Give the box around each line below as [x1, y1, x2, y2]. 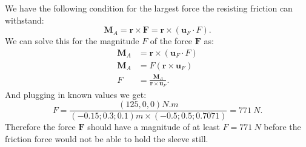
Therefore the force [5, 120, 76, 133]
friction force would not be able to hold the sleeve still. [5, 132, 208, 145]
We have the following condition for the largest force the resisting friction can [5, 2, 293, 14]
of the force [150, 34, 193, 47]
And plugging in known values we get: [5, 88, 147, 100]
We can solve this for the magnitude [5, 34, 139, 47]
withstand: [5, 13, 44, 26]
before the [264, 120, 301, 133]
